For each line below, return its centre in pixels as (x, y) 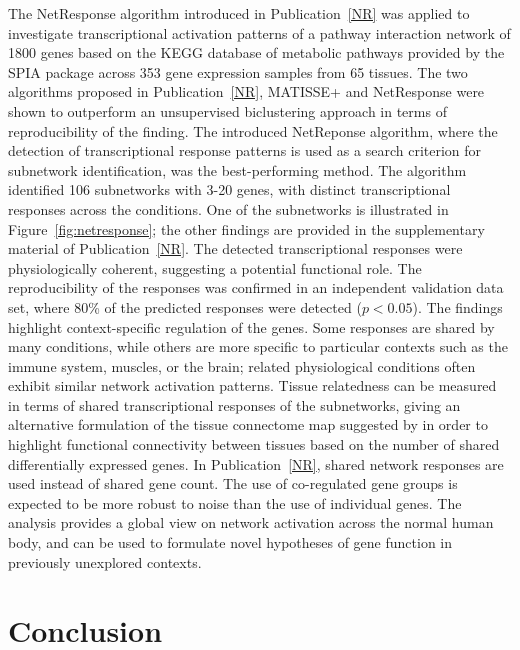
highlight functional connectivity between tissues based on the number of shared (254, 444)
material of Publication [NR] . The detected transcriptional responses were (235, 248)
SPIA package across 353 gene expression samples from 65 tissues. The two (238, 71)
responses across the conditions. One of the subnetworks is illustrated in (228, 208)
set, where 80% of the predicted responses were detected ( (185, 306)
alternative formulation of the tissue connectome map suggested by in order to (248, 424)
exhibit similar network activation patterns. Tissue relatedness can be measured (252, 385)
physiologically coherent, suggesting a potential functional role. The (215, 267)
